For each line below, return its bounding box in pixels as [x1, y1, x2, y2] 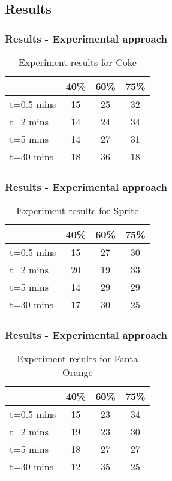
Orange [62, 365, 93, 380]
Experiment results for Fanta [17, 351, 138, 366]
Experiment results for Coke [18, 55, 137, 69]
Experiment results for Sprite [16, 203, 139, 218]
